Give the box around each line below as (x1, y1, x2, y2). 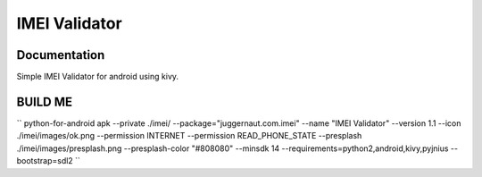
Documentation (16, 47, 105, 63)
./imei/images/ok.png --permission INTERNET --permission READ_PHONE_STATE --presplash (16, 131, 362, 141)
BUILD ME (16, 94, 73, 109)
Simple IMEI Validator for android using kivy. (16, 72, 179, 82)
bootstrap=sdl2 (16, 156, 73, 166)
